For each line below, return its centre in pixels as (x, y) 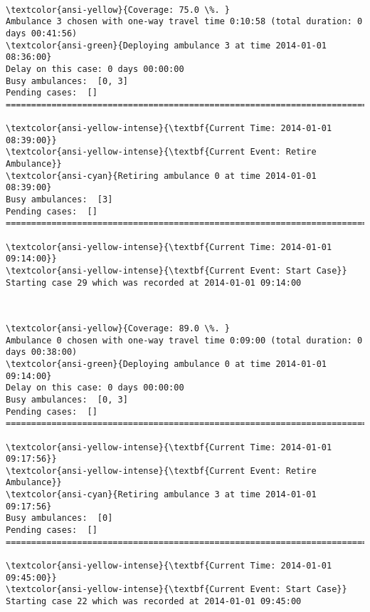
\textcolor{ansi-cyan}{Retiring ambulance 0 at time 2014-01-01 (161, 176)
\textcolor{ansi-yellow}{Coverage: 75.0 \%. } (118, 10)
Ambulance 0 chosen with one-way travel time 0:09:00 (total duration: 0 (184, 340)
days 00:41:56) (42, 33)
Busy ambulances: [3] (59, 200)
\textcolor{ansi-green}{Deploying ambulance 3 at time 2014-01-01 (166, 45)
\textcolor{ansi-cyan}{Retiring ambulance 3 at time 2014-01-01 (161, 495)
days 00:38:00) (42, 352)
